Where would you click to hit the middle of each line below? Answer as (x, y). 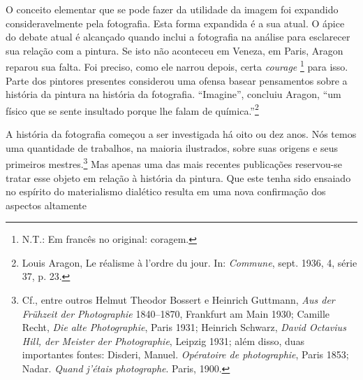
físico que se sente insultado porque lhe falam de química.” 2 (132, 109)
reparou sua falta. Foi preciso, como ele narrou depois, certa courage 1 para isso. (177, 66)
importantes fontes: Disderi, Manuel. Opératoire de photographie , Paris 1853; (185, 354)
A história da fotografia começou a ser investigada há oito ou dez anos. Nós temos (181, 134)
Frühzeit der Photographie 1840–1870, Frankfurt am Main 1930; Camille (176, 313)
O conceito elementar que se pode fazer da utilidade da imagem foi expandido (172, 9)
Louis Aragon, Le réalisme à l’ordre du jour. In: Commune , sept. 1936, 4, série (190, 262)
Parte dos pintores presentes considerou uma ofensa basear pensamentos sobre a (177, 80)
